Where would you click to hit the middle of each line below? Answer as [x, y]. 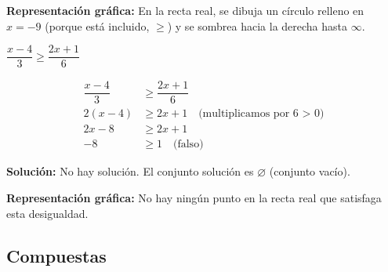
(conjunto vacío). [310, 171]
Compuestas [56, 255]
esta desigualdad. [47, 213]
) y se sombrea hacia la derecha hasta [257, 25]
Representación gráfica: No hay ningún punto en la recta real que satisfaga [194, 198]
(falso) [189, 145]
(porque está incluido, [97, 25]
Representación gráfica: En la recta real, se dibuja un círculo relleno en [185, 10]
